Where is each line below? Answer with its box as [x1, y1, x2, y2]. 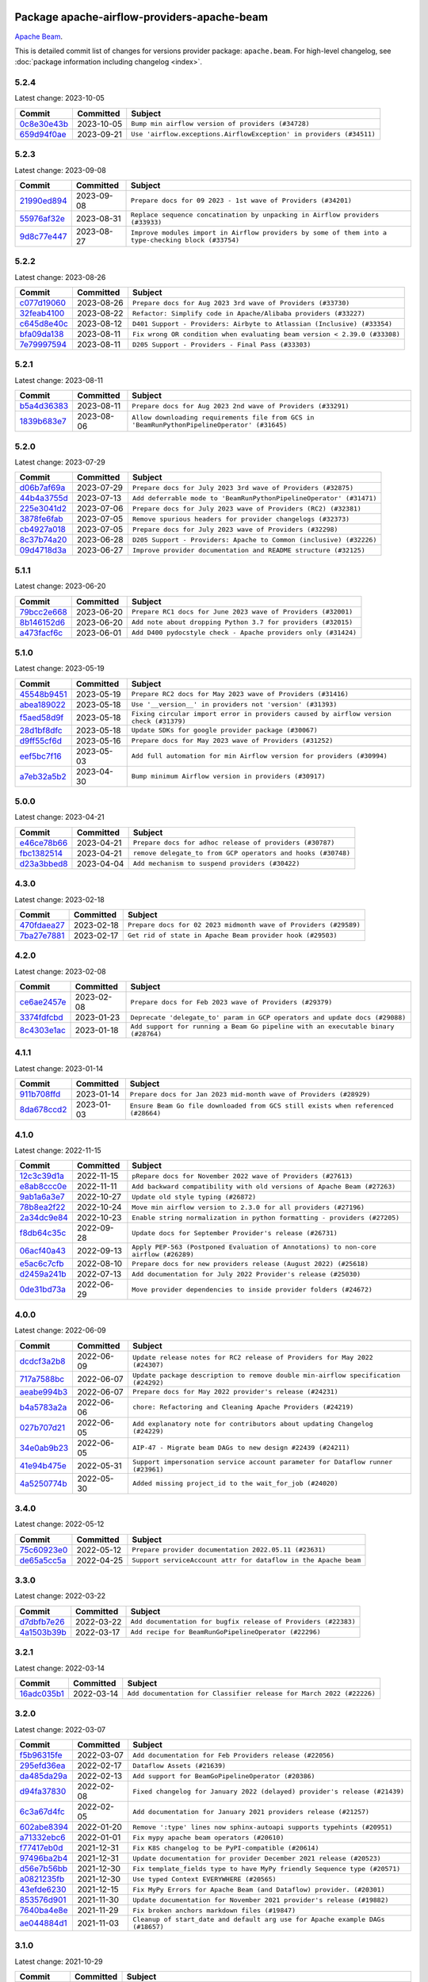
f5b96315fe [19, 1750, 63, 1761]
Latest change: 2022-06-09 [14, 1326, 106, 1335]
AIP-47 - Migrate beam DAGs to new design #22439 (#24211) [132, 1444, 350, 1452]
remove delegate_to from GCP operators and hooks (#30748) [132, 849, 350, 858]
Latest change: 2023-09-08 [14, 165, 106, 174]
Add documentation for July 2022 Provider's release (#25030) [132, 1269, 361, 1278]
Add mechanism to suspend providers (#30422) [132, 859, 300, 868]
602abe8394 [19, 1822, 69, 1833]
